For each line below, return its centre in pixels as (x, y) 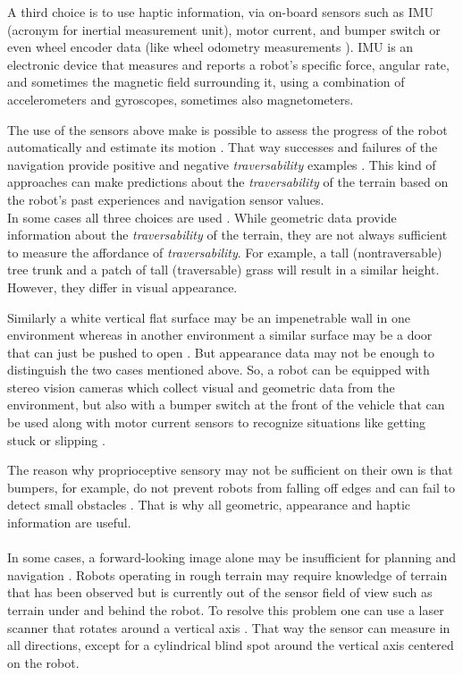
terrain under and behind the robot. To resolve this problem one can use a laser (226, 610)
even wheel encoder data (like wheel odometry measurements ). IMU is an (210, 47)
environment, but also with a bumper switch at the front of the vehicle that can (226, 405)
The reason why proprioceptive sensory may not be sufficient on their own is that (230, 470)
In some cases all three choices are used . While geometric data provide (202, 217)
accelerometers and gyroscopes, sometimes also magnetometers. (181, 99)
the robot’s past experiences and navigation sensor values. (166, 199)
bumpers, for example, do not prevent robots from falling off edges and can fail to (231, 487)
